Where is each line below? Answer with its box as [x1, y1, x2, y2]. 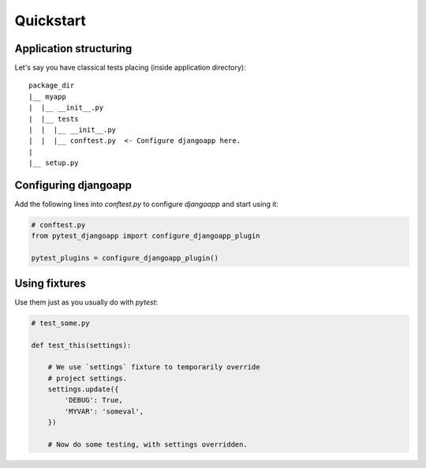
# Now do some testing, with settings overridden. [47, 440, 248, 449]
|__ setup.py [28, 159, 79, 167]
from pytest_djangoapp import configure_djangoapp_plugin [31, 231, 260, 241]
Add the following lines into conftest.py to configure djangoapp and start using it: [14, 200, 279, 209]
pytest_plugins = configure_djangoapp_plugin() [31, 253, 219, 263]
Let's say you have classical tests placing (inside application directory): [14, 63, 246, 73]
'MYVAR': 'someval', [64, 406, 144, 416]
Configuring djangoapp [14, 178, 132, 192]
